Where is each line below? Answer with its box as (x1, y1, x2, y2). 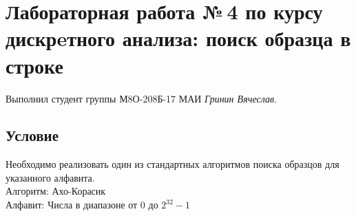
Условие (6, 125, 59, 146)
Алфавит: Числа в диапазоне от (6, 197, 138, 212)
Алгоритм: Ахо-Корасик (6, 184, 106, 198)
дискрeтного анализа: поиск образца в (6, 24, 351, 52)
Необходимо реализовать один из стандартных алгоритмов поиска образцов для (6, 157, 339, 171)
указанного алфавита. (6, 170, 95, 184)
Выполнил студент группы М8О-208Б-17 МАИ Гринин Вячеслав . (6, 91, 277, 105)
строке (6, 51, 63, 79)
